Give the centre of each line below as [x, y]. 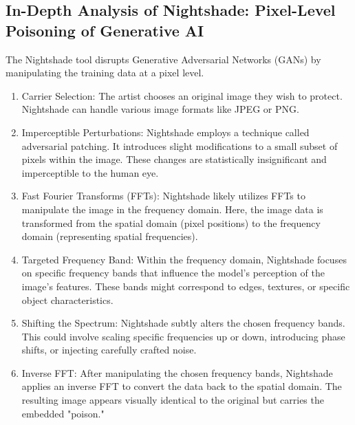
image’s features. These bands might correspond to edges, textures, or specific [186, 286]
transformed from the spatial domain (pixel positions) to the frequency [171, 222]
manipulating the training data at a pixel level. [105, 73]
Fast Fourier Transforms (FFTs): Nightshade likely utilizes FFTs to [163, 196]
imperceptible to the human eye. [90, 172]
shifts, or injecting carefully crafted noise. [109, 350]
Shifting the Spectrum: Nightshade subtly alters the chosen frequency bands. [183, 323]
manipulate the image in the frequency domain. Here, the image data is [172, 209]
